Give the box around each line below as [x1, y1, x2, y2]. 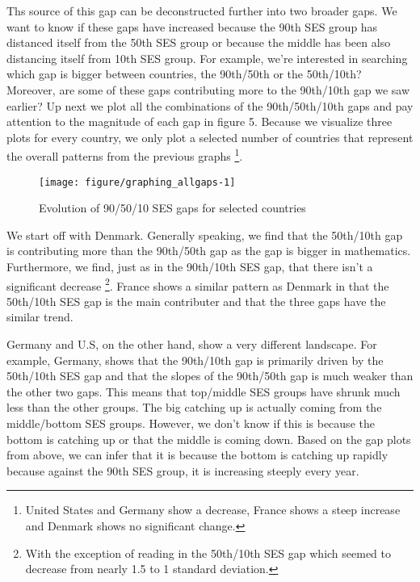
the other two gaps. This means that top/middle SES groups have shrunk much [6, 383, 401, 400]
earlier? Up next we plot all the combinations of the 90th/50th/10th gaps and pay [6, 97, 414, 114]
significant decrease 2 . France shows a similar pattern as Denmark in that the [6, 274, 389, 294]
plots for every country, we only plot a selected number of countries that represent [6, 128, 414, 145]
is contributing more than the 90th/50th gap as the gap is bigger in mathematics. [6, 242, 411, 259]
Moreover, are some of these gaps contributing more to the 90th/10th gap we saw [6, 81, 409, 98]
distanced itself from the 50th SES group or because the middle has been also [6, 34, 391, 51]
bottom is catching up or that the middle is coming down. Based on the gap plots [6, 430, 411, 447]
